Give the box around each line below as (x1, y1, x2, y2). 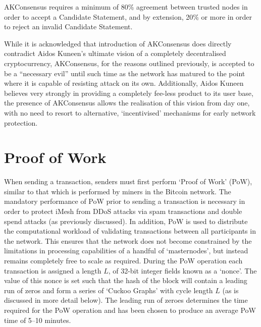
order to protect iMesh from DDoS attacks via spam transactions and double (4, 206, 242, 216)
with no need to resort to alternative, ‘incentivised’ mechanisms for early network (4, 107, 256, 118)
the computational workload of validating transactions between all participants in (4, 226, 256, 236)
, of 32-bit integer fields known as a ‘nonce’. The (108, 265, 257, 276)
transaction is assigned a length (4, 265, 101, 276)
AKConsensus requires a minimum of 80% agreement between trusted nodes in (4, 2, 248, 12)
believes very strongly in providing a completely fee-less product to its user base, (4, 87, 253, 98)
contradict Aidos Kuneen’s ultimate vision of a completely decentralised (4, 48, 226, 59)
